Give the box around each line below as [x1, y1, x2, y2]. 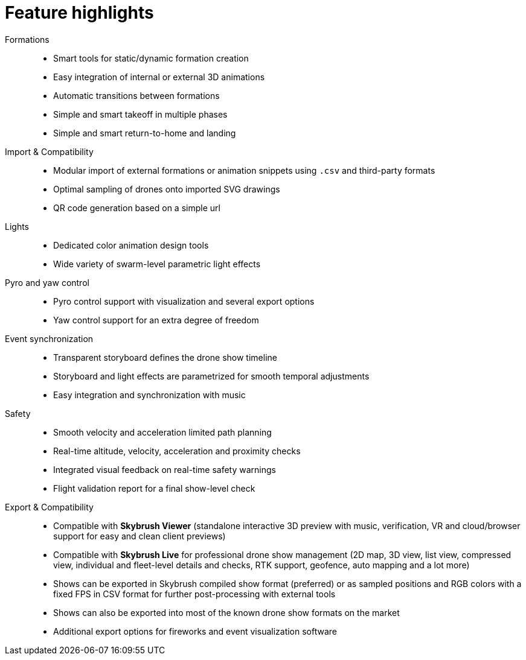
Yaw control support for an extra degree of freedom [53, 314, 259, 325]
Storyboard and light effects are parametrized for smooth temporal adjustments [53, 370, 370, 381]
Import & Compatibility [5, 146, 94, 157]
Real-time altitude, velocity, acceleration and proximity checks [53, 445, 301, 456]
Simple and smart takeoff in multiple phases [53, 109, 228, 119]
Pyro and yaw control [5, 277, 89, 288]
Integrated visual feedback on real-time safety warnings [53, 464, 276, 475]
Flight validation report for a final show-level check [53, 483, 255, 493]
